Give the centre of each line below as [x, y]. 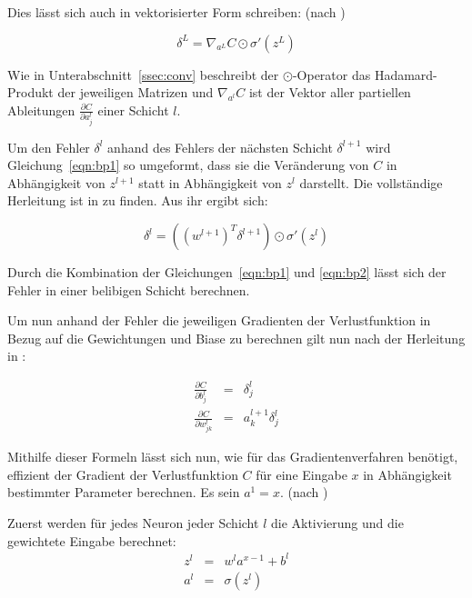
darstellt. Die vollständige [371, 182]
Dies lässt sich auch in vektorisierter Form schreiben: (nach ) [176, 12]
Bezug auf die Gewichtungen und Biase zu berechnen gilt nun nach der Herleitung [236, 338]
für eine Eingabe [301, 474]
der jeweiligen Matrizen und [136, 92]
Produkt [30, 92]
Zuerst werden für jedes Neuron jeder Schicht [133, 522]
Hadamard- [406, 74]
